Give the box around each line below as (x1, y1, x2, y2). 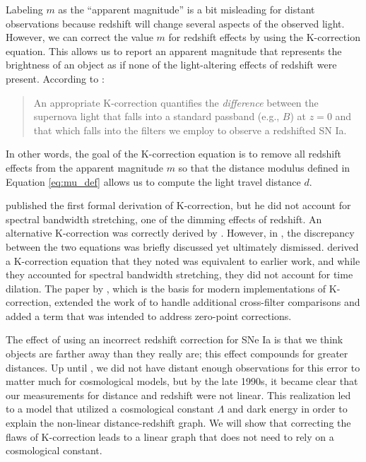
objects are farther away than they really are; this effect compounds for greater (6, 346, 348, 361)
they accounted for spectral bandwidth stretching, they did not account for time (6, 267, 353, 282)
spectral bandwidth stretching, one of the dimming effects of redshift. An (6, 211, 322, 226)
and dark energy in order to (227, 401, 348, 416)
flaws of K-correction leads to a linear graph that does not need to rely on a (6, 429, 334, 444)
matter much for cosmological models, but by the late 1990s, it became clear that (6, 374, 358, 389)
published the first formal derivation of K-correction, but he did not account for (6, 198, 351, 213)
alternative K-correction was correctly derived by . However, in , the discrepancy (6, 225, 355, 240)
